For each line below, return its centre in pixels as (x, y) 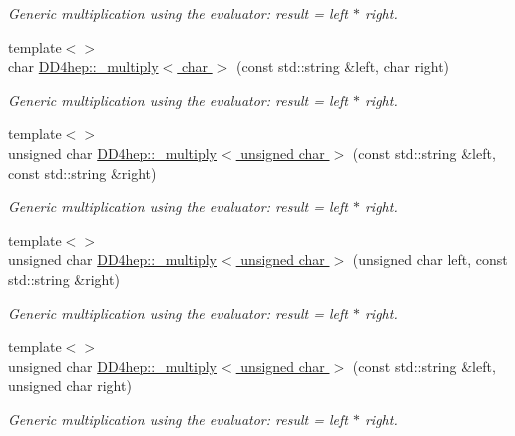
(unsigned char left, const (430, 259)
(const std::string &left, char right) (342, 66)
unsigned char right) (70, 385)
